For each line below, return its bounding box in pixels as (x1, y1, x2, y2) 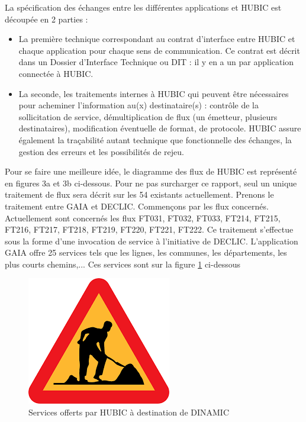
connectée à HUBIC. (18, 67, 94, 79)
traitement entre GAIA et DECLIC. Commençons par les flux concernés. (5, 199, 269, 212)
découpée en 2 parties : (5, 12, 88, 25)
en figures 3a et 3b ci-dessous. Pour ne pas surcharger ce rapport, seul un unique (5, 176, 297, 189)
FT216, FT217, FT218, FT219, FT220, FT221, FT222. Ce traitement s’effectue (5, 223, 294, 236)
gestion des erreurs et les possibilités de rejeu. (18, 145, 184, 157)
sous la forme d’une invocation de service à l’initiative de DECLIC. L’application (5, 234, 298, 247)
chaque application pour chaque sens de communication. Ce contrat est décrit (18, 44, 300, 56)
